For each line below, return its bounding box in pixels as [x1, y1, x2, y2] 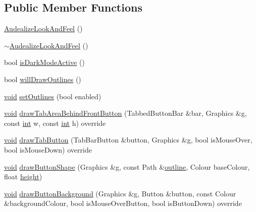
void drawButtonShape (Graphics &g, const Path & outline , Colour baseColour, [4, 161, 250, 172]
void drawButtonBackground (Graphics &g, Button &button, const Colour [4, 188, 236, 198]
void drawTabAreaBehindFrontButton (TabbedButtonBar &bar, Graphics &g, [4, 108, 247, 118]
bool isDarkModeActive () [4, 57, 85, 67]
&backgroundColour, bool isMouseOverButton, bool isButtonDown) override [4, 198, 242, 208]
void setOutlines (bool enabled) [4, 91, 101, 101]
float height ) [4, 171, 42, 182]
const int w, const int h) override [4, 117, 106, 128]
